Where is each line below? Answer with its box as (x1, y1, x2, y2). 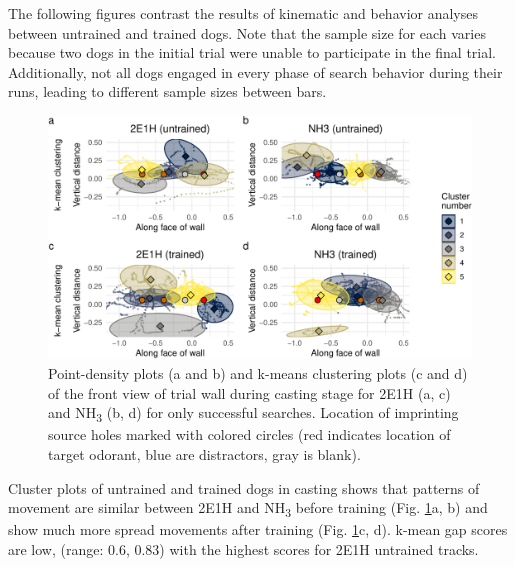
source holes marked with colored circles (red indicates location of (48, 424, 451, 445)
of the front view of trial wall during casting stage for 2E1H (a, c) (48, 382, 451, 403)
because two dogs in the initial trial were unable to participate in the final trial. (8, 42, 496, 63)
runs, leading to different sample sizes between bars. (8, 81, 327, 102)
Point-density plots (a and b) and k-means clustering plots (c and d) (48, 363, 468, 384)
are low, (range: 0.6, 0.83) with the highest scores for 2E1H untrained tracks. (8, 538, 479, 559)
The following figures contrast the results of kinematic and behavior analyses (8, 3, 479, 23)
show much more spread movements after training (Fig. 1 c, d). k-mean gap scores (8, 519, 508, 540)
